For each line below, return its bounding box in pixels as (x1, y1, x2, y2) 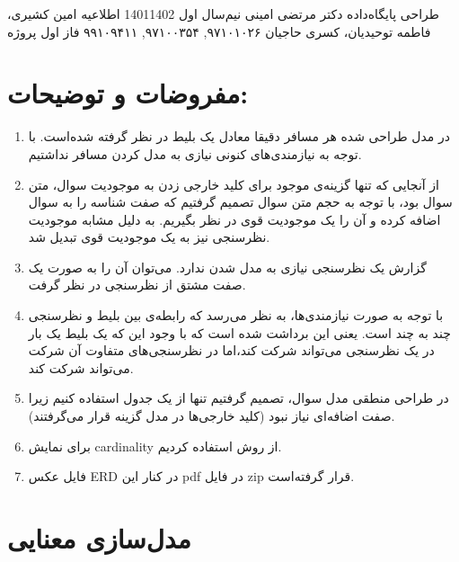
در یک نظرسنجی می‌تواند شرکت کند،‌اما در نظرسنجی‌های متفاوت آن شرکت (28, 341, 435, 360)
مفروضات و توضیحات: (7, 75, 249, 112)
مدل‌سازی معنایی (7, 520, 191, 556)
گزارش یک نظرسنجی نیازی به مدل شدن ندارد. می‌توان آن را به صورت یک (28, 257, 427, 276)
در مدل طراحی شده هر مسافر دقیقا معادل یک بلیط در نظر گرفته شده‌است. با (28, 127, 450, 146)
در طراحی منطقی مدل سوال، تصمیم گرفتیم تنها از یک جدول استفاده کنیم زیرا (28, 388, 449, 407)
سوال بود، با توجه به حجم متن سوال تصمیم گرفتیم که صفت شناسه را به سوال (28, 192, 453, 211)
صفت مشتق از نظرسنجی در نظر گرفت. (28, 275, 246, 294)
